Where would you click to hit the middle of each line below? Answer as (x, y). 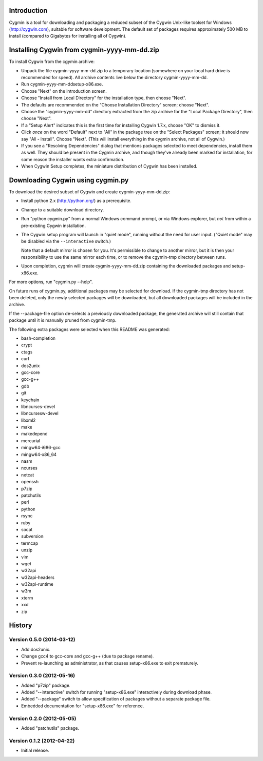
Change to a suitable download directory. (63, 209)
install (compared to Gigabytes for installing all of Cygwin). (68, 36)
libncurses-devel (38, 406)
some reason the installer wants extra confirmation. (73, 159)
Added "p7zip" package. (46, 685)
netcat (28, 475)
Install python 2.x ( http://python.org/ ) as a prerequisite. (76, 201)
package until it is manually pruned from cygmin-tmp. (63, 320)
